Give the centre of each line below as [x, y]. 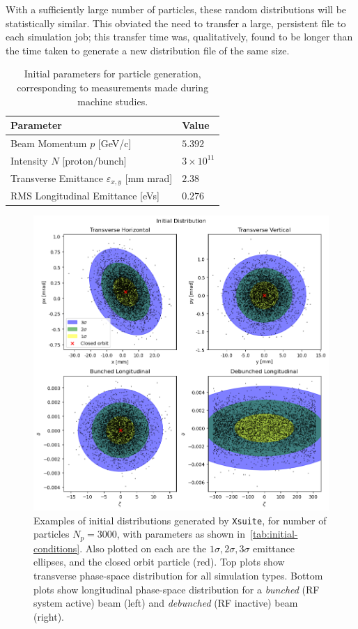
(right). [49, 616]
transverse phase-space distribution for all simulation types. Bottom [178, 575]
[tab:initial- [274, 534]
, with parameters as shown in [181, 534]
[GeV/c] [115, 143]
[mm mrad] [149, 177]
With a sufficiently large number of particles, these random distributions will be [176, 9]
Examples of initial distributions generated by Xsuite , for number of [180, 520]
